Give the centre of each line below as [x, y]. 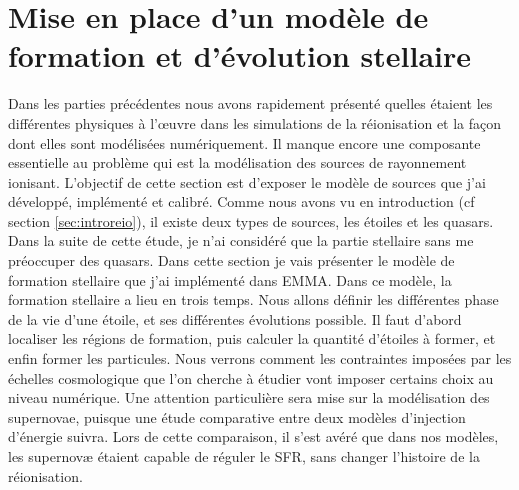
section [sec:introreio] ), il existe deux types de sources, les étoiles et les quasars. [251, 220]
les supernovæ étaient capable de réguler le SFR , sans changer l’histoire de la [244, 456]
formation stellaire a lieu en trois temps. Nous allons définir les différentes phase [253, 299]
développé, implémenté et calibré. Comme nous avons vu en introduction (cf [241, 201]
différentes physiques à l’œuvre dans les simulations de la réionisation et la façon [255, 122]
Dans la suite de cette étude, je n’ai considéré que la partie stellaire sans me [241, 240]
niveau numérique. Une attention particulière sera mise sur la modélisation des [249, 397]
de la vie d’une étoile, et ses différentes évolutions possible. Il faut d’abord [235, 318]
